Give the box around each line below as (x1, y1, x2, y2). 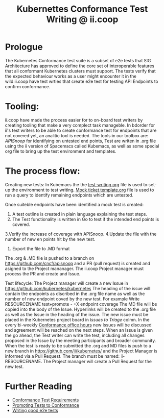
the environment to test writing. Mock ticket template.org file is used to (11, 187, 154, 193)
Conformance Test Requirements (12, 397, 79, 403)
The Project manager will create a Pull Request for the (43, 358, 152, 364)
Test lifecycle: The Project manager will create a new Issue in (5, 280, 128, 286)
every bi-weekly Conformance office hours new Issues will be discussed (5, 322, 152, 328)
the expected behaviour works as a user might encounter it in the (5, 73, 137, 79)
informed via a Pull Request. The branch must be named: (5, 353, 120, 359)
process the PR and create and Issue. (5, 270, 81, 276)
